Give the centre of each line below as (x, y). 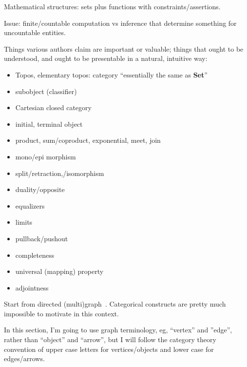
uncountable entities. (35, 32)
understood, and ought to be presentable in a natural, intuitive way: (106, 58)
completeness (35, 255)
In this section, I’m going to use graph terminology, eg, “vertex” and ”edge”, (118, 330)
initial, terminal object (49, 124)
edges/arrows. (24, 358)
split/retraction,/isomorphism (60, 173)
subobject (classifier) (46, 91)
